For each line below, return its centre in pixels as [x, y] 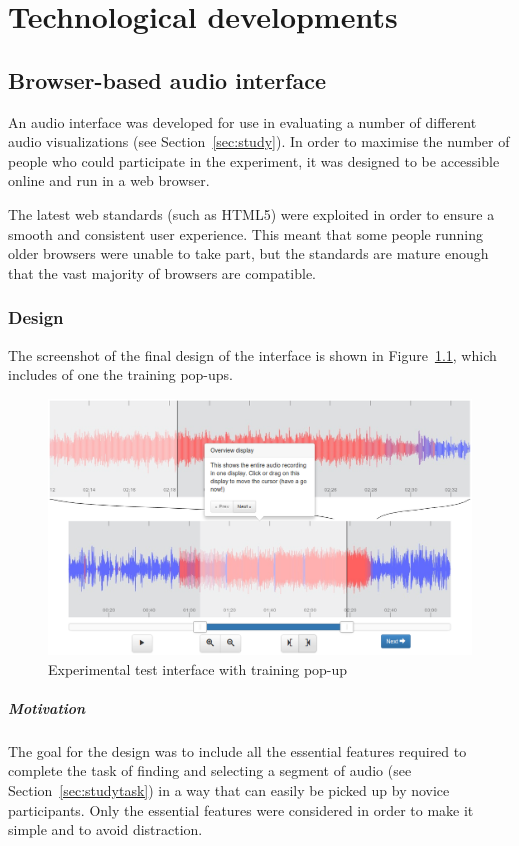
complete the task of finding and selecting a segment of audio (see [210, 770]
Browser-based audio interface [167, 79]
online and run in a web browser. [109, 180]
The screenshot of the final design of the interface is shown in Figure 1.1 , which [252, 354]
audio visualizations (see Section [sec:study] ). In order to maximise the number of [259, 141]
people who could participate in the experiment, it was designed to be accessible [254, 160]
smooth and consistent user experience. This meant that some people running [246, 233]
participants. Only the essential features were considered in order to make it [241, 809]
